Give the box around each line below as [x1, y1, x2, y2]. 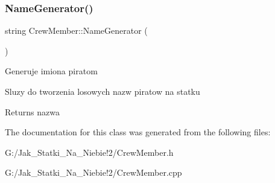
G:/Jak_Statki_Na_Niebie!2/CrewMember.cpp [5, 166, 182, 179]
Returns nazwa [5, 105, 60, 118]
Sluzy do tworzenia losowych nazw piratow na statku [5, 85, 200, 97]
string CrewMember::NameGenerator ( [5, 24, 148, 37]
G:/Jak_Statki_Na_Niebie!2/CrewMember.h [5, 146, 174, 158]
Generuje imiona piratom [5, 65, 98, 77]
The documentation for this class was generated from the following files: [5, 126, 271, 138]
